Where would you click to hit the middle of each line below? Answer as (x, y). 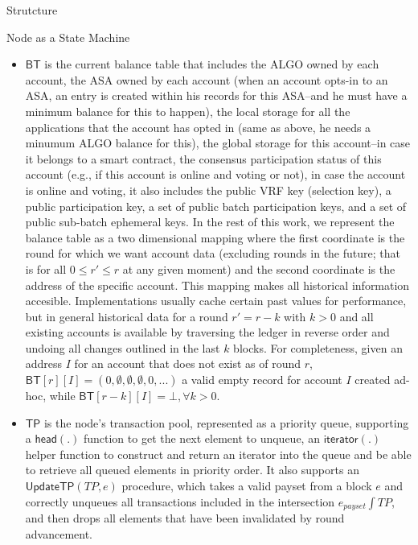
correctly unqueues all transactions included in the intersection (180, 501)
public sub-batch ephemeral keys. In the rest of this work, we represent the (210, 222)
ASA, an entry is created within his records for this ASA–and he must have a (216, 95)
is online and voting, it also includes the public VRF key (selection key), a (208, 190)
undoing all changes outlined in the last (123, 347)
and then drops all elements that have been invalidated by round (185, 518)
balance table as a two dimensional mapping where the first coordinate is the (215, 237)
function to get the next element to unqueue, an (201, 438)
